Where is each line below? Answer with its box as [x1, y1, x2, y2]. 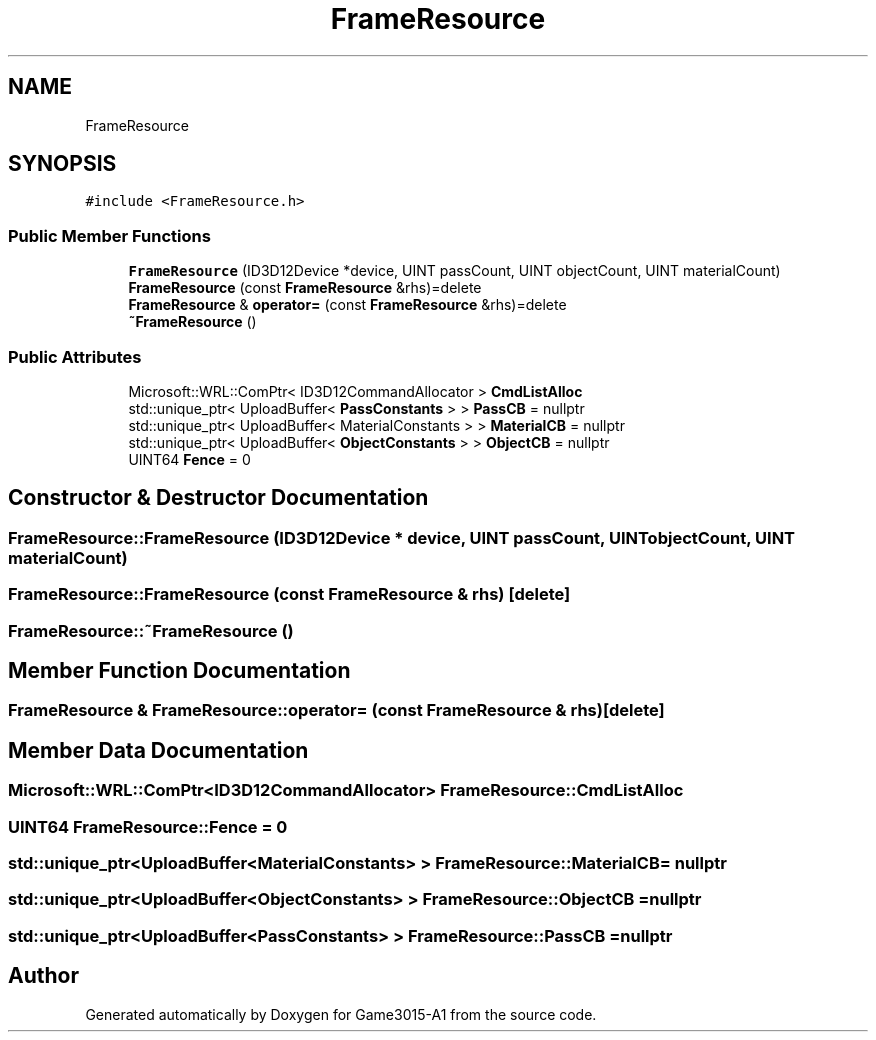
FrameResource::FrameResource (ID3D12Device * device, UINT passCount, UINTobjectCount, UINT [8, 527, 796, 548]
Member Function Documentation [8, 657, 351, 683]
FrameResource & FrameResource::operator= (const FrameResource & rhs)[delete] [8, 700, 665, 721]
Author [8, 963, 79, 989]
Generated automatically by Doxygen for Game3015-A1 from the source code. [85, 1005, 597, 1023]
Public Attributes [8, 346, 142, 367]
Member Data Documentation [8, 737, 309, 763]
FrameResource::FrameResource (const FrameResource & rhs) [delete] [8, 584, 571, 605]
